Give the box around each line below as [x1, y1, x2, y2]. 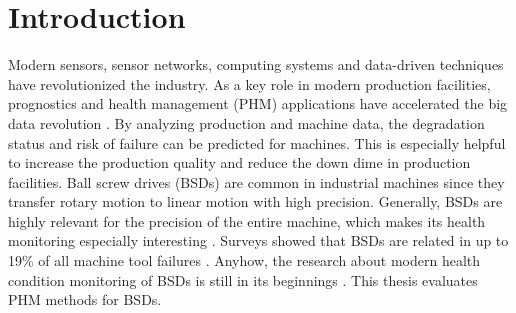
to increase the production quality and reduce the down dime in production [8, 152, 471, 173]
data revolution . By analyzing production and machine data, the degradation [8, 112, 485, 133]
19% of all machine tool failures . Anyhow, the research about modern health [8, 250, 481, 271]
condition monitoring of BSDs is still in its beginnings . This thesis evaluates [8, 269, 478, 290]
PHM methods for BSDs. [8, 289, 162, 310]
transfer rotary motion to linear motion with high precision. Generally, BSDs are [8, 191, 503, 212]
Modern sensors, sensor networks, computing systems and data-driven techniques [8, 54, 504, 75]
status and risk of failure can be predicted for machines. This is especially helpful [8, 132, 506, 153]
